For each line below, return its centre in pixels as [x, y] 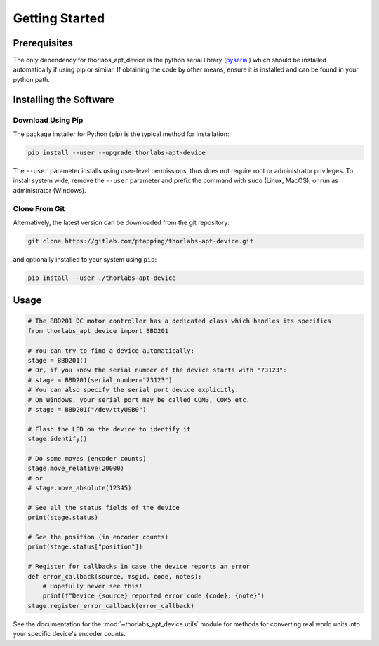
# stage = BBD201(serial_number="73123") [100, 380]
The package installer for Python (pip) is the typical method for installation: [121, 134]
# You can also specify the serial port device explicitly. [133, 390]
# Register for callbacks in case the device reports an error [139, 567]
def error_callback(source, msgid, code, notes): [115, 576]
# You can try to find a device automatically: [111, 350]
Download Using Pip [48, 120]
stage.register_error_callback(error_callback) [111, 606]
